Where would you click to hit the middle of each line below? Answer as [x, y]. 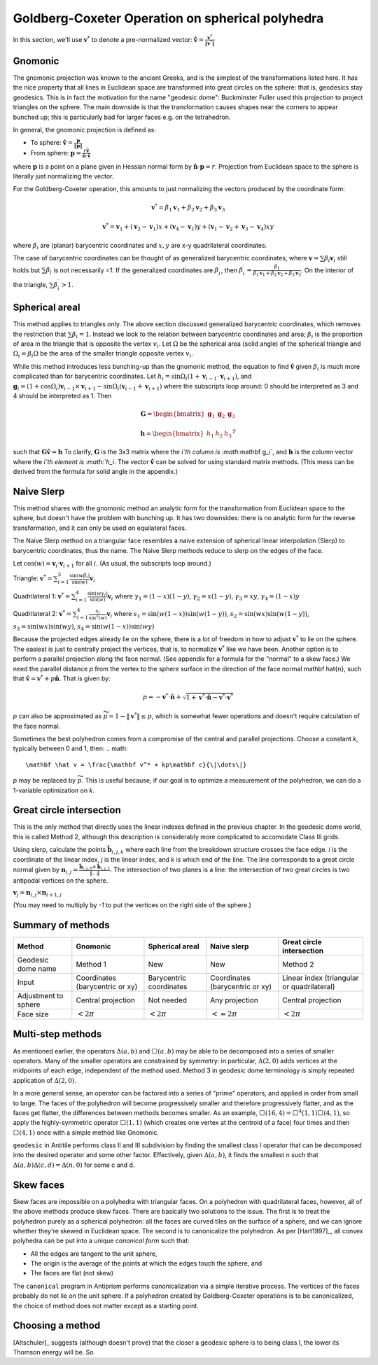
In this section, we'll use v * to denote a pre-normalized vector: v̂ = [108, 39]
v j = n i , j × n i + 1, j [37, 893]
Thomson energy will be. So [53, 1352]
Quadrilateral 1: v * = [42, 596]
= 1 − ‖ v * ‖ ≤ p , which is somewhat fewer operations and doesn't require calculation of [234, 716]
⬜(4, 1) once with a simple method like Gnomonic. [86, 1132]
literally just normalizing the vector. [63, 176]
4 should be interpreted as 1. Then [62, 395]
